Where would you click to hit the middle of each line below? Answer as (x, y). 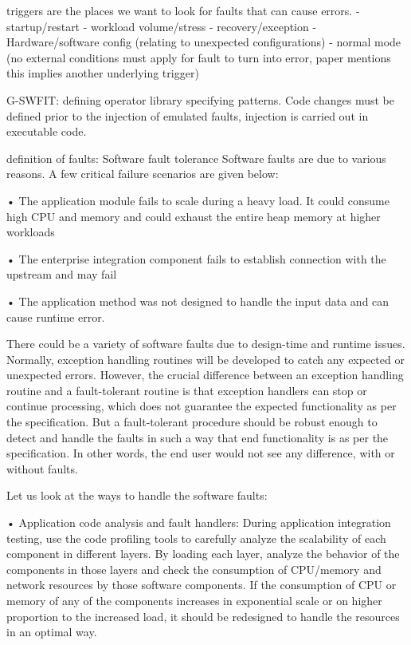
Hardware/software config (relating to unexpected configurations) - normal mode (204, 42)
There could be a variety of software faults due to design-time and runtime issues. (206, 344)
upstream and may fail (62, 274)
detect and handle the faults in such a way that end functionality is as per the (198, 437)
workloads (31, 232)
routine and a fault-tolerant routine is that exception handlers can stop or (187, 390)
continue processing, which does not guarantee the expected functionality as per (202, 406)
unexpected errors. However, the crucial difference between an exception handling (205, 375)
